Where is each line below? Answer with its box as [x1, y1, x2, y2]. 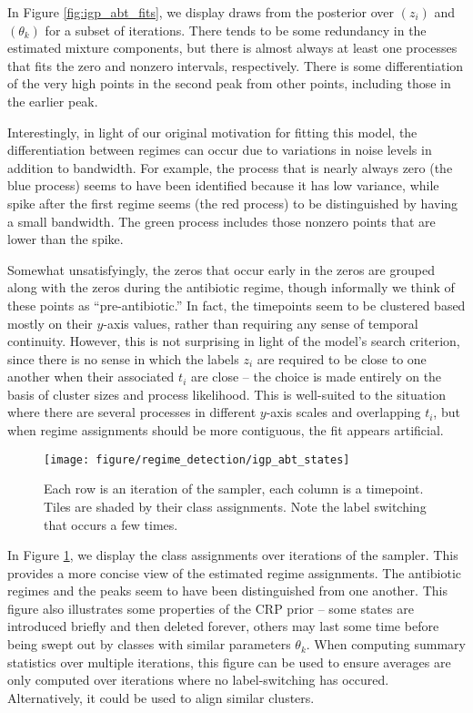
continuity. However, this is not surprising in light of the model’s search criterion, [7, 331, 460, 351]
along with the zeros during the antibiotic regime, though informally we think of [7, 278, 455, 297]
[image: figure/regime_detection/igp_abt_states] [44, 453, 350, 466]
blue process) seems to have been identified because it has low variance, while [7, 176, 439, 195]
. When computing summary [306, 635, 466, 654]
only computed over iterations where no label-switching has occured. [7, 670, 389, 689]
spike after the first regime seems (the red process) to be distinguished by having [7, 193, 458, 212]
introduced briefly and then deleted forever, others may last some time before [7, 616, 439, 636]
